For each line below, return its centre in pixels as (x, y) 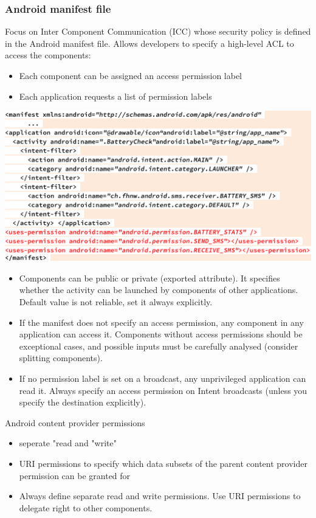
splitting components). (61, 358)
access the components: (48, 55)
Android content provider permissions (75, 422)
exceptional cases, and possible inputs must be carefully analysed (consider (159, 346)
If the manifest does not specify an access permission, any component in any (161, 322)
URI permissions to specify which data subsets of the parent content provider (163, 463)
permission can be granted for (75, 475)
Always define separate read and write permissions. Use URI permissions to (160, 496)
